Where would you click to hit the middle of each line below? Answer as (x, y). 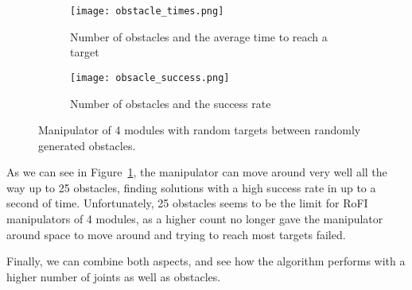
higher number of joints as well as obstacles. (114, 276)
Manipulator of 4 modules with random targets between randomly (200, 130)
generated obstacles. (87, 145)
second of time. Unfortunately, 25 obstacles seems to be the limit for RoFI (187, 203)
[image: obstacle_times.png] (147, 11)
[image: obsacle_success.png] (150, 77)
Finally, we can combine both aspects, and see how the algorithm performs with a (206, 261)
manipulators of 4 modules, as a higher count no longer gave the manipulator (195, 219)
